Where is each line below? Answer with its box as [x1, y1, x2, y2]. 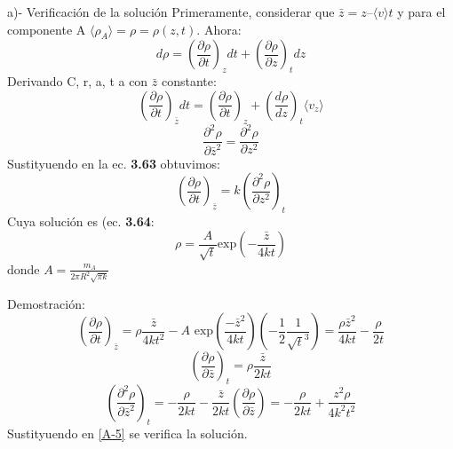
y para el [397, 3, 446, 20]
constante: [162, 72, 217, 91]
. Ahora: [196, 20, 242, 38]
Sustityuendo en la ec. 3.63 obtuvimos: [7, 154, 220, 172]
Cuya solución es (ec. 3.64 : [7, 212, 155, 231]
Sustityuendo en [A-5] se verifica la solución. [7, 423, 248, 442]
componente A [7, 20, 86, 38]
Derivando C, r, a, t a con [7, 72, 148, 91]
